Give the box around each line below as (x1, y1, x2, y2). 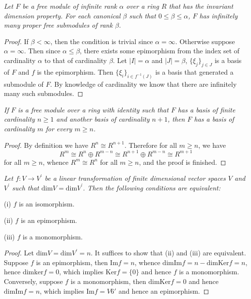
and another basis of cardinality (56, 114, 150, 124)
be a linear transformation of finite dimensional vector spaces (45, 173, 226, 183)
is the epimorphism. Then (37, 66, 113, 77)
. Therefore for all (124, 140, 177, 150)
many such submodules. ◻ (4, 88, 83, 98)
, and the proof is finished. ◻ (139, 157, 226, 167)
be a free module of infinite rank (22, 1, 117, 11)
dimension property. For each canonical (4, 10, 121, 20)
